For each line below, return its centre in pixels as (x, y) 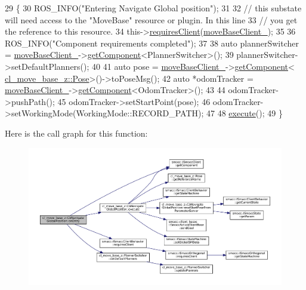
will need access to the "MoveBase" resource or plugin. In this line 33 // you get (151, 19)
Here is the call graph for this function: (76, 133)
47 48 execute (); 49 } (244, 113)
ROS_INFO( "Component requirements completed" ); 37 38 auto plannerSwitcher (152, 43)
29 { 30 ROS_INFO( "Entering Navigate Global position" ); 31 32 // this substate (153, 8)
